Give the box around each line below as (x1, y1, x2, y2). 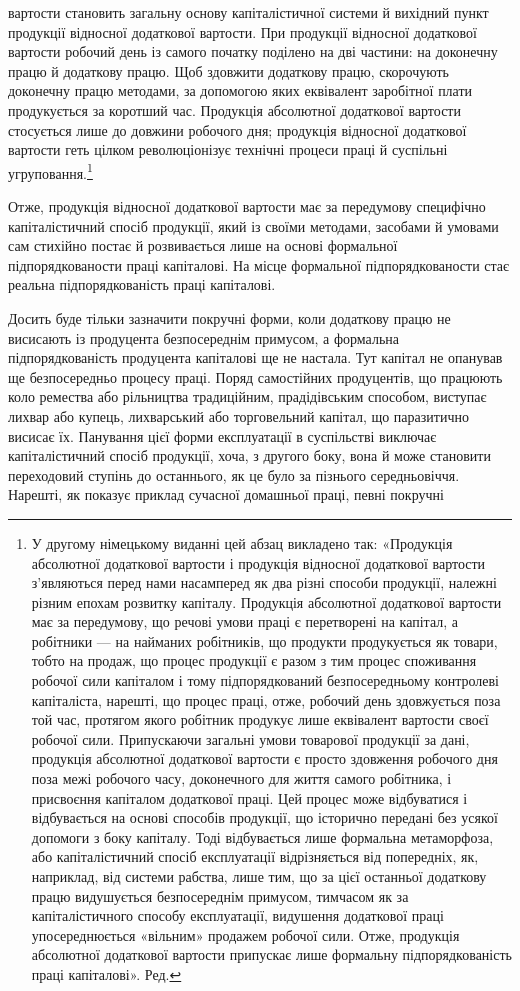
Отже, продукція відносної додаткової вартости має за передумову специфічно (8, 196, 486, 216)
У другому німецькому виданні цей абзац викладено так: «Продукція (31, 532, 453, 553)
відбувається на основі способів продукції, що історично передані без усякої (31, 807, 498, 828)
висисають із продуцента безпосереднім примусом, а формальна (8, 327, 399, 348)
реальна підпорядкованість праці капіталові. (8, 274, 276, 295)
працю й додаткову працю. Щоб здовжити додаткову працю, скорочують (8, 60, 450, 81)
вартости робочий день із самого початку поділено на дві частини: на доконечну (8, 41, 498, 62)
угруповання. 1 (8, 159, 93, 183)
